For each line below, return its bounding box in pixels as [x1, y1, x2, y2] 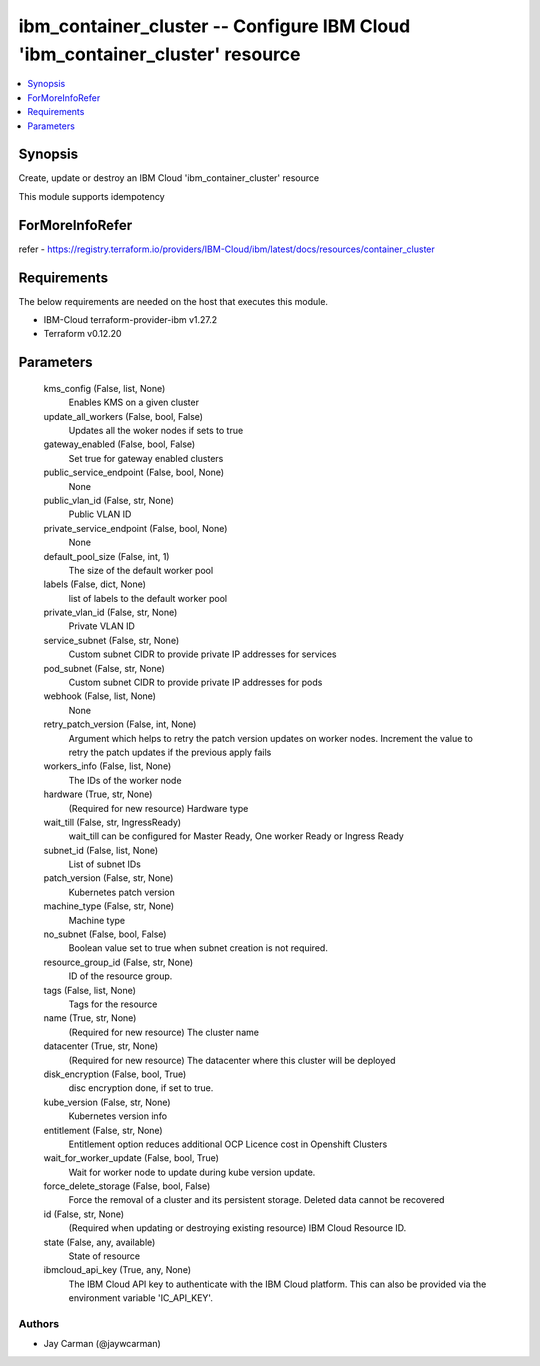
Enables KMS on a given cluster [68, 396, 200, 409]
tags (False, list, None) [43, 984, 137, 996]
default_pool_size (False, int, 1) [43, 550, 170, 562]
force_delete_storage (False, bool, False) [43, 1180, 211, 1192]
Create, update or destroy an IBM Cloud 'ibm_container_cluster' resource [18, 172, 320, 184]
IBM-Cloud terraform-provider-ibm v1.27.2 [43, 314, 218, 326]
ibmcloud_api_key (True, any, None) [43, 1264, 192, 1276]
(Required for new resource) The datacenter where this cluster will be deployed [68, 1054, 396, 1066]
